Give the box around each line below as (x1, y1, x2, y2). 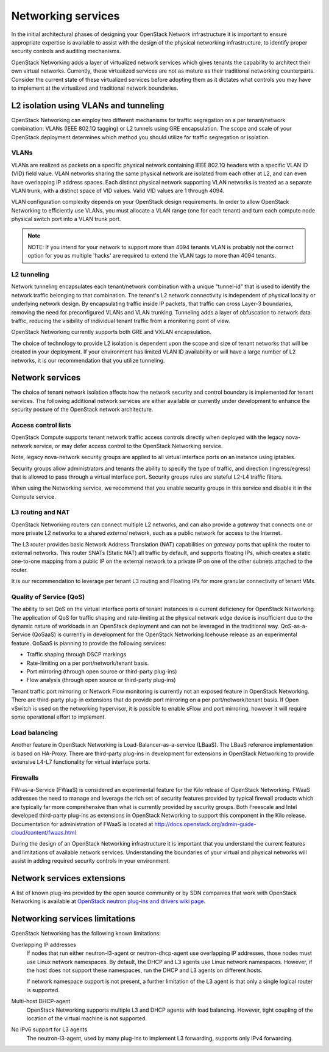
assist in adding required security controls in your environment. (11, 857, 171, 865)
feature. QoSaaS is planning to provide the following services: (11, 639, 166, 647)
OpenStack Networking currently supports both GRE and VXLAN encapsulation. (11, 328, 211, 336)
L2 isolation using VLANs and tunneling (11, 100, 164, 111)
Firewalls (11, 773, 39, 782)
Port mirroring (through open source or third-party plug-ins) (26, 668, 177, 675)
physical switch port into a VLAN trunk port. (11, 216, 121, 223)
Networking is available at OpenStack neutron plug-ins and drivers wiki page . (11, 898, 206, 905)
